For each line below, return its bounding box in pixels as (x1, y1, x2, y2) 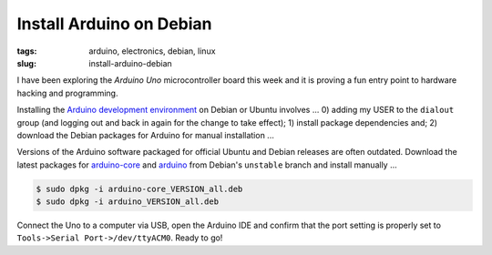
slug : (16, 57, 36, 68)
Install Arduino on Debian (16, 14, 213, 34)
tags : (16, 46, 37, 56)
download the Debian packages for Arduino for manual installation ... (16, 129, 275, 140)
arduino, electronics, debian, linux (88, 46, 216, 56)
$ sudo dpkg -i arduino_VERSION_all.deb (36, 197, 219, 207)
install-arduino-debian (88, 57, 172, 68)
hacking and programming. (16, 87, 118, 98)
